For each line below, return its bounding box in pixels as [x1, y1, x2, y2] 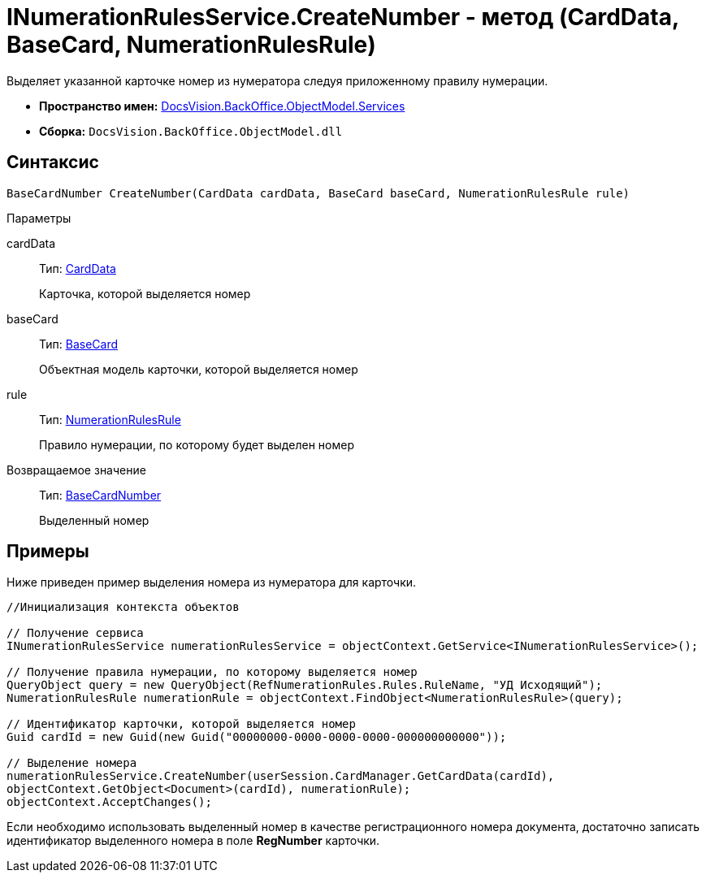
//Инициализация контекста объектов [6, 600, 240, 614]
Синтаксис [6, 152, 99, 173]
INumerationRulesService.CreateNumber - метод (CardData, [6, 3, 679, 31]
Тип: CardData [39, 261, 116, 275]
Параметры [6, 210, 71, 225]
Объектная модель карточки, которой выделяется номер [39, 362, 358, 376]
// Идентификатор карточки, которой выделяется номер [6, 717, 356, 731]
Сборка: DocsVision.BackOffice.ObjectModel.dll [39, 123, 343, 138]
